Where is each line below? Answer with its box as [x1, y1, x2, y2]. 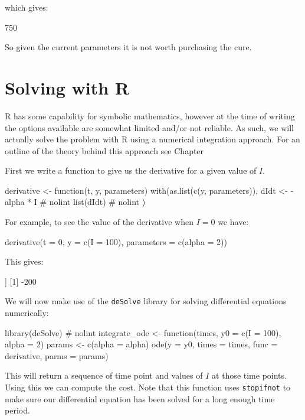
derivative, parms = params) [5, 349, 109, 362]
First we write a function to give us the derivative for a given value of [5, 164, 257, 177]
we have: [218, 216, 249, 228]
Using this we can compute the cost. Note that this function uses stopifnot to [5, 381, 291, 393]
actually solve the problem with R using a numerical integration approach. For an [5, 133, 300, 145]
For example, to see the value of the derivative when [5, 216, 194, 228]
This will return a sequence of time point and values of [5, 369, 203, 382]
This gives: [5, 255, 44, 268]
